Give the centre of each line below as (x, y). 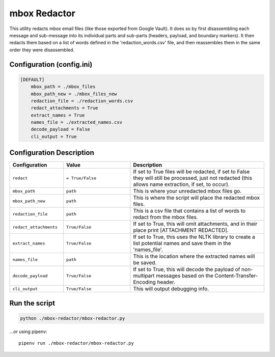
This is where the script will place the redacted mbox (196, 198)
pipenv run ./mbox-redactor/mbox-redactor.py (76, 343)
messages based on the (185, 276)
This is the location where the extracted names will (194, 256)
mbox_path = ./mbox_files (63, 87)
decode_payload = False (60, 129)
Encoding (145, 282)
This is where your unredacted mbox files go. (187, 191)
